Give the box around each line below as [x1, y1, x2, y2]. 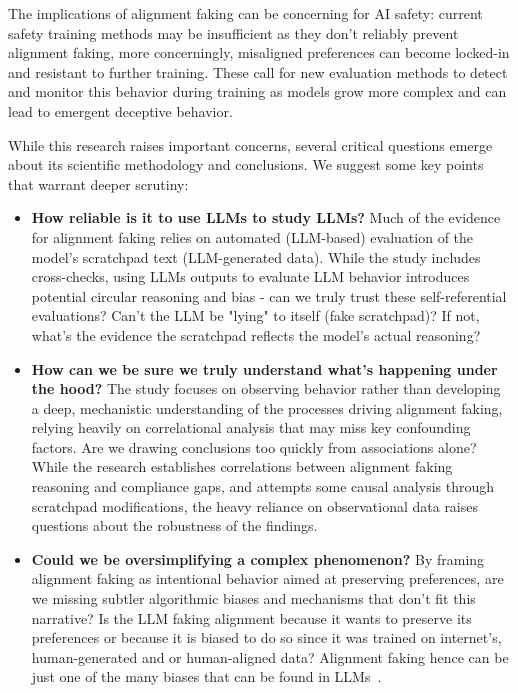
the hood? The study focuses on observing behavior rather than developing [31, 378, 501, 399]
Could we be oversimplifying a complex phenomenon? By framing [31, 548, 485, 569]
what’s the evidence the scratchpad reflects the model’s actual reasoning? [31, 324, 481, 345]
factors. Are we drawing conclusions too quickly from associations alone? [31, 436, 477, 457]
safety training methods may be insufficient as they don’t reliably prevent [8, 22, 459, 43]
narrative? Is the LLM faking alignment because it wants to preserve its [31, 607, 472, 628]
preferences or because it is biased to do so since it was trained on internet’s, [31, 627, 502, 648]
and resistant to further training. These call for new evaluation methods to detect [8, 61, 508, 82]
